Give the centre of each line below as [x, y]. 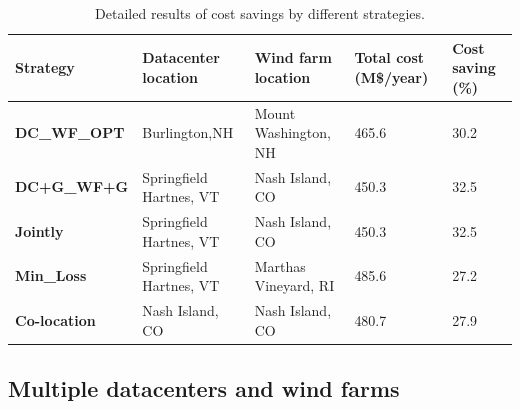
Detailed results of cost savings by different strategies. [260, 13]
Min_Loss [51, 275]
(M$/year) [391, 76]
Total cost [389, 57]
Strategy [45, 67]
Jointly [39, 230]
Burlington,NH [188, 132]
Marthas [280, 265]
